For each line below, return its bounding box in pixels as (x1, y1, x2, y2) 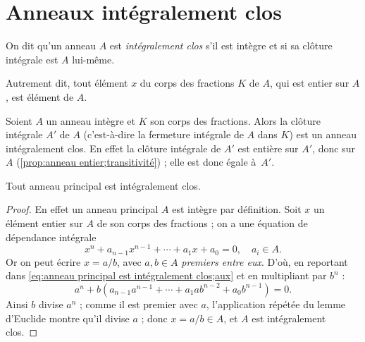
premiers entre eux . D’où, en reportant (181, 254, 348, 269)
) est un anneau (289, 127, 357, 142)
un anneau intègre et (46, 113, 136, 128)
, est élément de (6, 89, 74, 104)
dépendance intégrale (6, 229, 97, 244)
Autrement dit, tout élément (6, 75, 128, 90)
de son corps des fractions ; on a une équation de (97, 216, 308, 231)
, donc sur (312, 140, 355, 155)
